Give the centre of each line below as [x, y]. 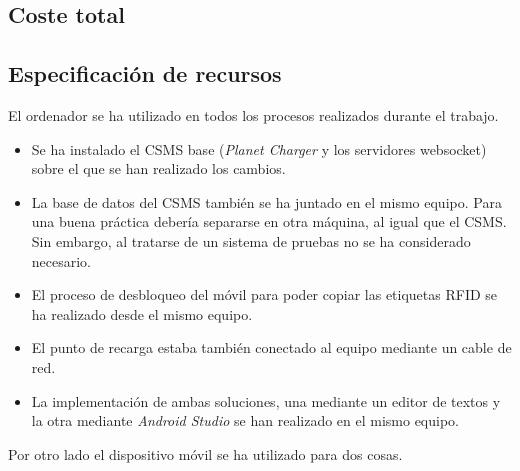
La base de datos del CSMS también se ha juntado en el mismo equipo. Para [266, 201]
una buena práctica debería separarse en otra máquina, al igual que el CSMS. [269, 221]
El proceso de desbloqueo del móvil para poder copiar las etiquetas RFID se [264, 294]
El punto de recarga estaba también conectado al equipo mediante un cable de [271, 347]
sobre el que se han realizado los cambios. [158, 168]
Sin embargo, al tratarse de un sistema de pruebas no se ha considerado [251, 240]
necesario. [61, 260]
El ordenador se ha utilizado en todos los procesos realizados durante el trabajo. [253, 114]
